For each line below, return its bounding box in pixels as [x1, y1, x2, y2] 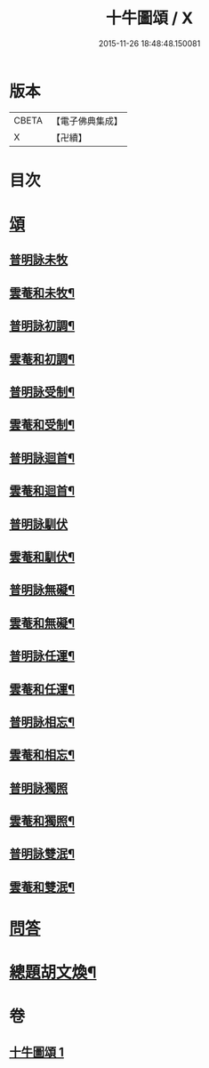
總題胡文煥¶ [9, 962, 97, 983]
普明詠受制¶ [9, 384, 76, 400]
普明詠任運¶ [9, 648, 76, 663]
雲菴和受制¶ [9, 417, 76, 432]
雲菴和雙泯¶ [9, 879, 76, 895]
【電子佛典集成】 [51, 115, 123, 127]
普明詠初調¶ [9, 318, 76, 333]
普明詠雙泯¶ [9, 847, 76, 862]
